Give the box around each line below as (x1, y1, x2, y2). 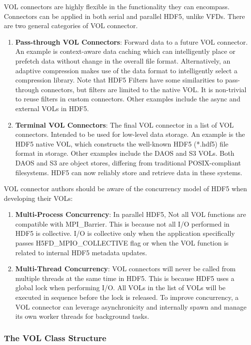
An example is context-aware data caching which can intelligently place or (15, 46, 235, 56)
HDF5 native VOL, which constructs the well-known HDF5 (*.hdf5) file (15, 138, 229, 148)
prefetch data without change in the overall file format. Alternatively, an (15, 55, 231, 66)
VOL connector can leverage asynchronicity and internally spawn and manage (15, 301, 247, 312)
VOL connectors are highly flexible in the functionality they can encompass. (4, 1, 230, 11)
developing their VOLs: (4, 193, 73, 203)
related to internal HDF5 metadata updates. (15, 247, 147, 257)
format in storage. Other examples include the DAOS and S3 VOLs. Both (15, 148, 235, 158)
